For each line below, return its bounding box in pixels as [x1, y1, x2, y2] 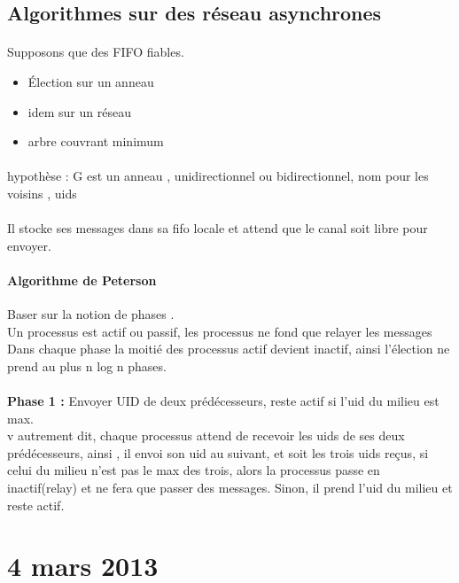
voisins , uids [7, 183, 77, 202]
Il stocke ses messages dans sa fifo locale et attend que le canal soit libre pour [7, 219, 428, 237]
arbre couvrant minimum [27, 132, 164, 151]
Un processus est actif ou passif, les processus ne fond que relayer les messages [7, 322, 432, 340]
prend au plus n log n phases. [7, 356, 167, 375]
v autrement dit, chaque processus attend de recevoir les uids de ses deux [7, 426, 405, 445]
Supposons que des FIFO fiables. [7, 43, 184, 61]
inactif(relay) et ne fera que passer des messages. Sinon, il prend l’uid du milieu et [7, 478, 453, 497]
